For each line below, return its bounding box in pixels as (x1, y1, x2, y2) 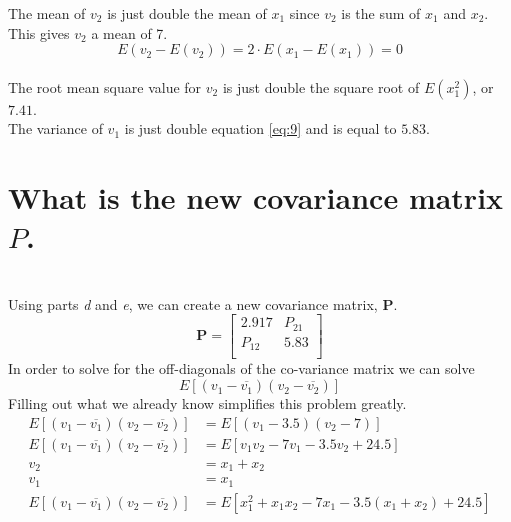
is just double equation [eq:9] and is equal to (124, 118, 397, 139)
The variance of (8, 118, 103, 139)
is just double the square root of (222, 76, 420, 97)
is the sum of (341, 3, 421, 23)
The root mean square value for (8, 76, 202, 97)
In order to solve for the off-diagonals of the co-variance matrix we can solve (8, 358, 475, 379)
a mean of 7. (91, 22, 168, 43)
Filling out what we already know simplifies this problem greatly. (8, 393, 407, 414)
